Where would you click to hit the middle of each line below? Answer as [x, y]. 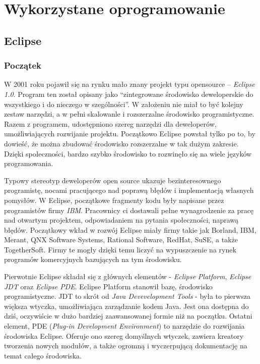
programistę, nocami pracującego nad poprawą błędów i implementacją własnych [129, 190]
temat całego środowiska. [43, 355]
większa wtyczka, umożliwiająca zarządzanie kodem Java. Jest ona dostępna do [126, 306]
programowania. [29, 163]
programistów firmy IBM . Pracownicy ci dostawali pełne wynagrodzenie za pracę [129, 210]
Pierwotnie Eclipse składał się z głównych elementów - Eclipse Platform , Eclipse [128, 276]
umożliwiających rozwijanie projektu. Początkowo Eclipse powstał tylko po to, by [130, 134]
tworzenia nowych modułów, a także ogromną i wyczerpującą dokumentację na [126, 346]
